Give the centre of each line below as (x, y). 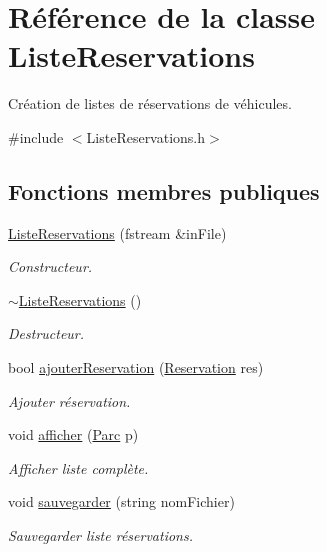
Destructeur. (46, 333)
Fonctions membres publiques (164, 190)
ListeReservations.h (146, 136)
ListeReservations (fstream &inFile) (117, 232)
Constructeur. (50, 266)
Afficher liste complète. (78, 467)
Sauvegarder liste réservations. (101, 535)
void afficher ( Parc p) (73, 434)
